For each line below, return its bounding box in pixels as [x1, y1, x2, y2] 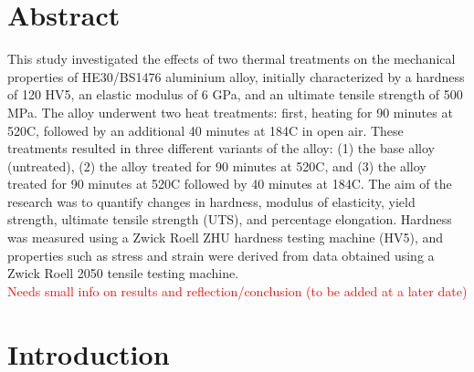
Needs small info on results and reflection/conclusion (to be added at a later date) [7, 281, 468, 300]
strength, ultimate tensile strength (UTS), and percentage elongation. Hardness [7, 210, 452, 229]
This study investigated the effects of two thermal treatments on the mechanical [7, 49, 456, 68]
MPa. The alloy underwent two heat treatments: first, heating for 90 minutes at [7, 102, 453, 121]
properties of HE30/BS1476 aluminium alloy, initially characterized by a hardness [7, 67, 465, 86]
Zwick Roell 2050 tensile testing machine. [7, 263, 239, 283]
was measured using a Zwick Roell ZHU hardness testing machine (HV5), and [7, 228, 444, 247]
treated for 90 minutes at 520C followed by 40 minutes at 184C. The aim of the [7, 174, 452, 193]
